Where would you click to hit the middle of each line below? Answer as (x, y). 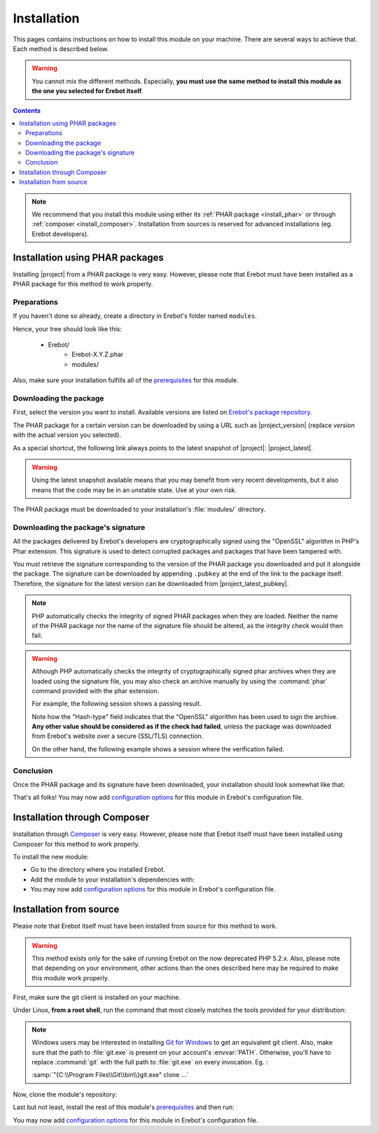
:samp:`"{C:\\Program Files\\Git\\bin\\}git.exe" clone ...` (110, 1075)
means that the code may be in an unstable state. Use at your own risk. (134, 489)
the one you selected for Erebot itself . (87, 91)
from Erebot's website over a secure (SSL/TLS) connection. (118, 736)
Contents (27, 110)
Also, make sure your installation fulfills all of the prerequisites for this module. (126, 380)
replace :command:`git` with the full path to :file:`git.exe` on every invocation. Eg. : (150, 1062)
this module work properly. (71, 978)
